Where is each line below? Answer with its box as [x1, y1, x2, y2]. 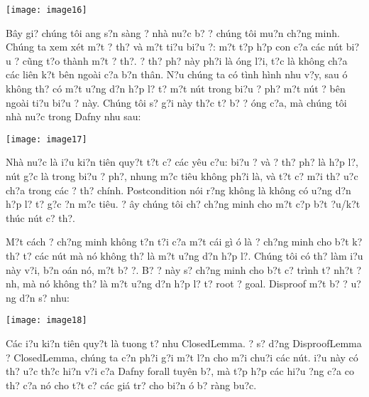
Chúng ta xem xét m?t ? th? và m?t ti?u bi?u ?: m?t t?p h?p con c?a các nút [6, 39, 343, 54]
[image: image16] [6, 5, 87, 15]
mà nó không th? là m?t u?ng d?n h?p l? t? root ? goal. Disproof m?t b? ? [23, 276, 348, 291]
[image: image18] [6, 315, 87, 326]
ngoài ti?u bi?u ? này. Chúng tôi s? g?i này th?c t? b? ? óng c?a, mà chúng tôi [6, 95, 347, 110]
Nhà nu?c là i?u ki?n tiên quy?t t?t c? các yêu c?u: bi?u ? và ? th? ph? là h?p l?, [6, 154, 358, 169]
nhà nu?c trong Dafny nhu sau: [6, 109, 141, 124]
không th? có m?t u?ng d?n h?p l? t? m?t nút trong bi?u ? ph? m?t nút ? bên [6, 81, 346, 96]
